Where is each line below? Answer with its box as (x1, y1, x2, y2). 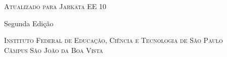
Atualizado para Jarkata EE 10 (4, 1, 107, 11)
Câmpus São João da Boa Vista (4, 44, 103, 55)
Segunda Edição (4, 18, 54, 28)
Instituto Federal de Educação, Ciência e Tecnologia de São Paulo (4, 35, 223, 45)
